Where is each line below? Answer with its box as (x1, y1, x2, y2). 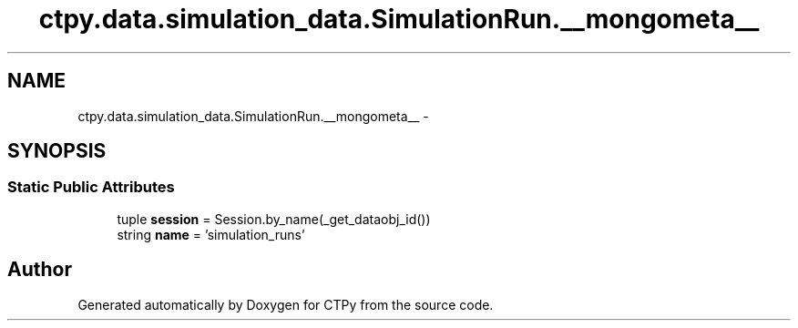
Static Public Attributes (7, 178, 175, 197)
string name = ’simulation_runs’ (117, 226, 305, 242)
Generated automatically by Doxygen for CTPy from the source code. (77, 296, 494, 313)
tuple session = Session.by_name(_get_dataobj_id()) (117, 210, 431, 227)
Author (7, 258, 72, 282)
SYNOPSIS (7, 139, 107, 163)
